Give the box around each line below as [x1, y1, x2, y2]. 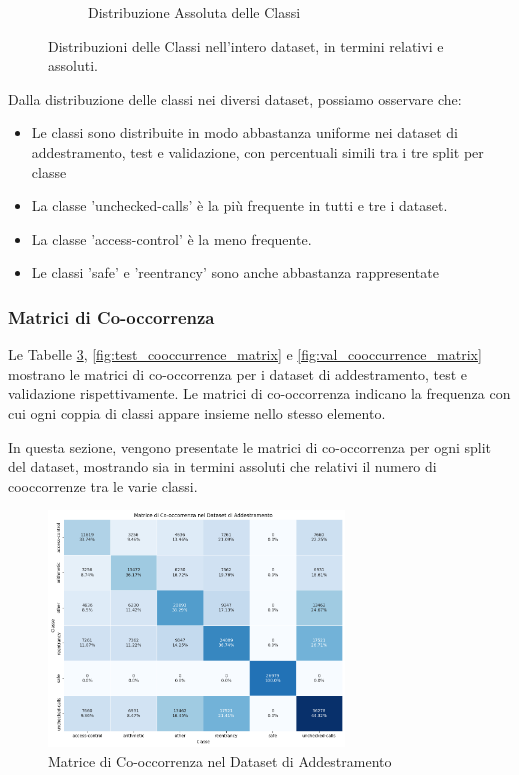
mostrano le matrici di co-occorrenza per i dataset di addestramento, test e [8, 363, 467, 384]
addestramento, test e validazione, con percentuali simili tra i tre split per [31, 141, 484, 162]
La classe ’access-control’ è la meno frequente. [31, 228, 312, 249]
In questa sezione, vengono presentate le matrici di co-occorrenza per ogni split [8, 436, 492, 457]
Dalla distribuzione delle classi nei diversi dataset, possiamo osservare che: [8, 88, 462, 109]
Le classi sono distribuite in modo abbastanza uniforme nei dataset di [31, 122, 458, 143]
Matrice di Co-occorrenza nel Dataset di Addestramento [48, 750, 392, 771]
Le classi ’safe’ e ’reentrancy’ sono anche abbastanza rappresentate [31, 262, 439, 283]
